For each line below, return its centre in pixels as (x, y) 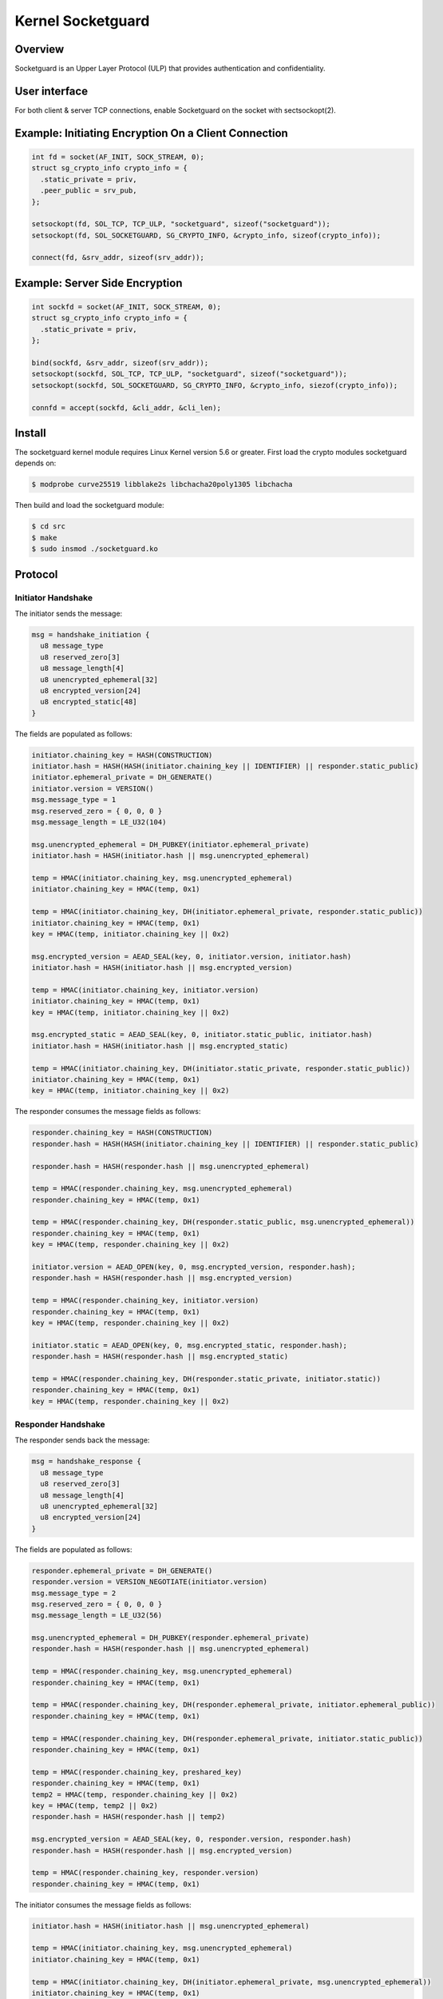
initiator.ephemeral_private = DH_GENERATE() (122, 777)
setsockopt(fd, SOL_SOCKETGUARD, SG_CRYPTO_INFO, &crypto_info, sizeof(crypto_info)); (206, 235)
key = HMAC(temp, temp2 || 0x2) (95, 1805)
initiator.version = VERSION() (93, 788)
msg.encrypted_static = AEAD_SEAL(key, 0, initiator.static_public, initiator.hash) (202, 1035)
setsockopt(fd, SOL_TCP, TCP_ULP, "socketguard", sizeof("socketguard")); (181, 224)
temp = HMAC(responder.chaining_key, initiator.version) (145, 1301)
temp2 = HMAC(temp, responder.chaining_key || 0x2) (135, 1794)
